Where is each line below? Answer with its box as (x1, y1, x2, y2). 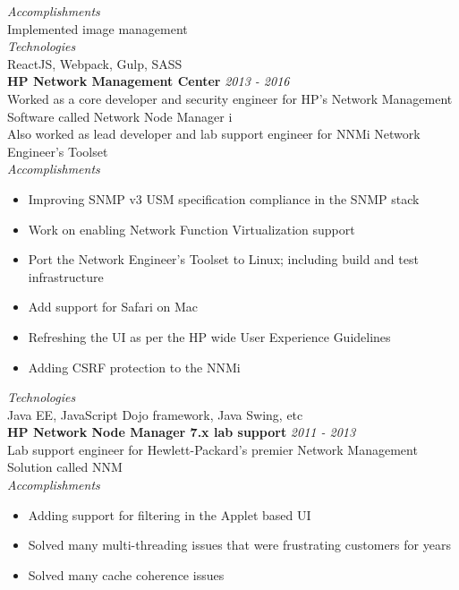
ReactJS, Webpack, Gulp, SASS (7, 54, 183, 73)
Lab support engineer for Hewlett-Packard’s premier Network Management (7, 440, 418, 458)
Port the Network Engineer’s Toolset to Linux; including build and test (28, 250, 419, 269)
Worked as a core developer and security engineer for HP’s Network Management (7, 89, 453, 107)
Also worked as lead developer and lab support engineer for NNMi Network (7, 124, 421, 143)
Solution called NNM (7, 457, 123, 476)
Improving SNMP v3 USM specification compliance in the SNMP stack (28, 189, 420, 208)
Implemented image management (7, 19, 188, 38)
